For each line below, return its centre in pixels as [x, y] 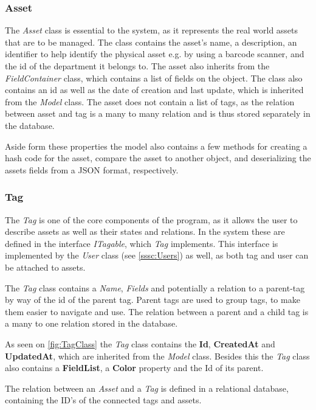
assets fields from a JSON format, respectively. [92, 169]
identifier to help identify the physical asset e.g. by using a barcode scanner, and [155, 54]
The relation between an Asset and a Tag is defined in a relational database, [147, 388]
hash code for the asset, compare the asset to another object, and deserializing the [158, 158]
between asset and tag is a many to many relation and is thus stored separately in [158, 113]
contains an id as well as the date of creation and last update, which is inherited [154, 90]
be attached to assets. [45, 267]
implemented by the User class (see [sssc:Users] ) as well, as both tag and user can [157, 255]
